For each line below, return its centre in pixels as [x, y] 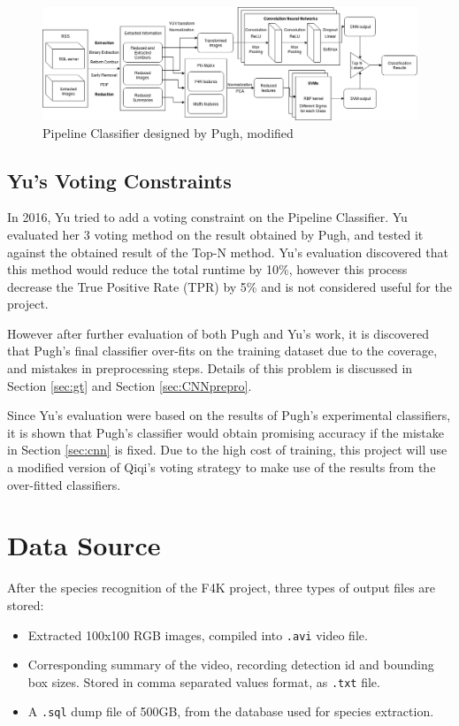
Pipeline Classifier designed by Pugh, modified [168, 132]
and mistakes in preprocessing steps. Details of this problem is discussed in [210, 368]
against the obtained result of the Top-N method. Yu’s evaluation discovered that [228, 252]
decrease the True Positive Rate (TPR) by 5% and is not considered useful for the [229, 286]
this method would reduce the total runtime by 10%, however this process [207, 269]
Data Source [84, 545]
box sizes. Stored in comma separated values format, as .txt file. [204, 681]
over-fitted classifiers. [64, 484]
